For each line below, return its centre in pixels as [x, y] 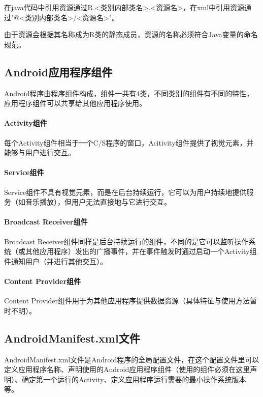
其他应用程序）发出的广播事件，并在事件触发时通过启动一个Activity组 [141, 251]
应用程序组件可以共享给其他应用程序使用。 [75, 103]
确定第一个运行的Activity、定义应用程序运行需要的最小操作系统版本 [134, 379]
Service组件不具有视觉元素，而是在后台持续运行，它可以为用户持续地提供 [125, 192]
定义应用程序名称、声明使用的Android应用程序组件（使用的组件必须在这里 [127, 369]
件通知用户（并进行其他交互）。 [56, 261]
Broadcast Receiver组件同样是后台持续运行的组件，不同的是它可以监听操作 [126, 241]
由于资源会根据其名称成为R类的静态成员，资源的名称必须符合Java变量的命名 [131, 34]
